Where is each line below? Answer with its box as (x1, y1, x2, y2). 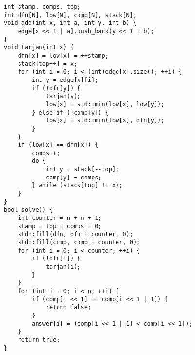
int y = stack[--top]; (45, 166, 119, 173)
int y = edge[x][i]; (32, 76, 98, 83)
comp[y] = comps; (45, 174, 102, 181)
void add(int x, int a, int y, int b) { (4, 20, 137, 27)
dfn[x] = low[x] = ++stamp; (18, 52, 109, 59)
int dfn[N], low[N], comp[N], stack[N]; (4, 11, 137, 19)
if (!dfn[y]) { (32, 84, 81, 92)
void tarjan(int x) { (4, 44, 74, 51)
